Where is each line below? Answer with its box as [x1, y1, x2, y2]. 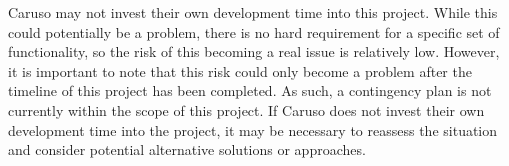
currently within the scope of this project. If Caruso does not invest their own [8, 99, 485, 120]
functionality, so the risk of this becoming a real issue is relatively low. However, [8, 41, 500, 62]
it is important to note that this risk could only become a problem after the [8, 60, 472, 81]
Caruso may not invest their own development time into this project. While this [8, 2, 498, 22]
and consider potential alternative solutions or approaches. [8, 139, 366, 160]
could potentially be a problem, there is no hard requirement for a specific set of [8, 21, 500, 42]
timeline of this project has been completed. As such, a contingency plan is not [8, 80, 492, 101]
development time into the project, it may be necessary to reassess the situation [8, 119, 498, 140]
